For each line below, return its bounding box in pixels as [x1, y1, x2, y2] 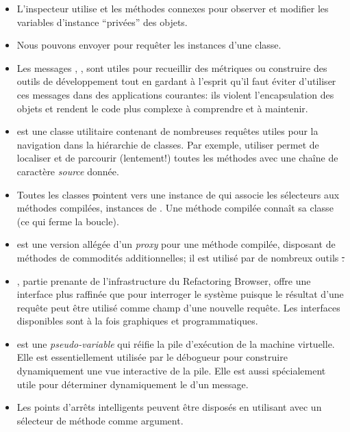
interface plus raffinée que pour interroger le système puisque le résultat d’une [16, 287, 344, 301]
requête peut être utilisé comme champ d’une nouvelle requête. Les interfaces [16, 300, 340, 314]
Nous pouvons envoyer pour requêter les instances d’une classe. [16, 38, 282, 52]
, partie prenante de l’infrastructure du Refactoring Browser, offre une [16, 273, 311, 288]
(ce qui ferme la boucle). [16, 214, 119, 228]
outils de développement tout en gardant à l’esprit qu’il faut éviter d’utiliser [16, 74, 336, 88]
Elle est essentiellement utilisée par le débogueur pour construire [16, 350, 288, 364]
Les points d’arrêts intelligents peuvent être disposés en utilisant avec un [16, 400, 322, 414]
